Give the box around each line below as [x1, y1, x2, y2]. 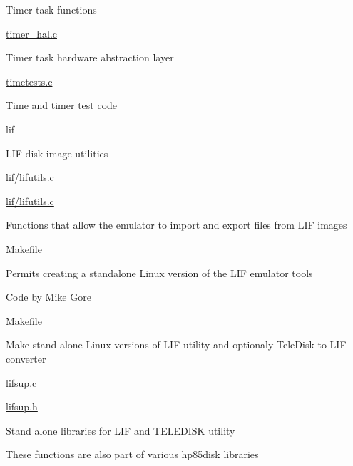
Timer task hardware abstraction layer [6, 50, 174, 65]
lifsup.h [6, 399, 38, 414]
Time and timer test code [6, 98, 118, 113]
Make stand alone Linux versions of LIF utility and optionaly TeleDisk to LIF [6, 337, 347, 352]
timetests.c [6, 73, 53, 88]
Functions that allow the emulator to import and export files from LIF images [6, 217, 347, 232]
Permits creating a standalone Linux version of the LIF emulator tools [6, 265, 313, 280]
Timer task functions [6, 2, 97, 16]
